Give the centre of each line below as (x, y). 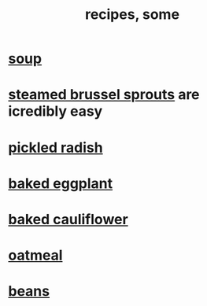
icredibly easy (55, 111)
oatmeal (35, 255)
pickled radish (56, 147)
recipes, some (132, 15)
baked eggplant (60, 183)
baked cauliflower (68, 219)
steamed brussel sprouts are (104, 95)
